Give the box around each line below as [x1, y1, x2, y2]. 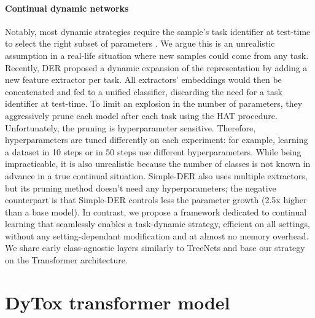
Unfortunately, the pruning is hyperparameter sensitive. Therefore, [5, 121, 256, 134]
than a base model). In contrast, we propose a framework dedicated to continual [5, 205, 307, 218]
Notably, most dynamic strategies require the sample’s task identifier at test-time [5, 25, 311, 37]
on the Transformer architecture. [5, 254, 128, 266]
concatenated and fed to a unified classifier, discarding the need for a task [5, 85, 282, 98]
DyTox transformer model [5, 289, 230, 314]
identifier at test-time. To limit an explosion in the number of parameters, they [5, 97, 303, 110]
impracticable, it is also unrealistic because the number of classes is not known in [5, 157, 311, 170]
